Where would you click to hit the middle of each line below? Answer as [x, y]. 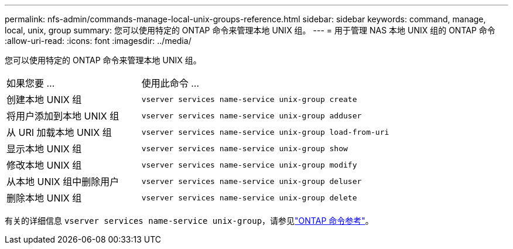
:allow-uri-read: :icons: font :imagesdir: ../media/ [98, 41]
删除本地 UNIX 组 [44, 198]
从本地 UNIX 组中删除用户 [63, 182]
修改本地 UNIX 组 [44, 165]
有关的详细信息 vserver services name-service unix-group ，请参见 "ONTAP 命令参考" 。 [189, 221]
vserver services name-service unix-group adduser [252, 115]
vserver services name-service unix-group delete [249, 197]
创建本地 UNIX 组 [44, 100]
